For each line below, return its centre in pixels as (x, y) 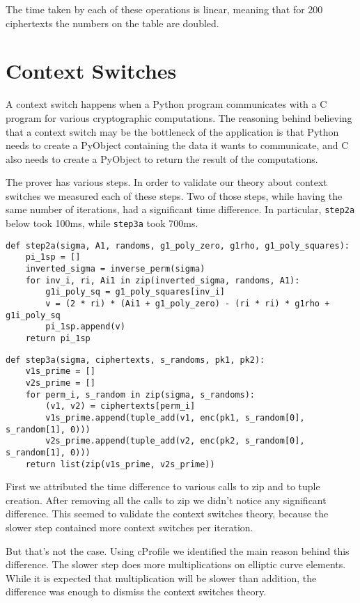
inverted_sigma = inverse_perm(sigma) (115, 269)
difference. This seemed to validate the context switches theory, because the (167, 514)
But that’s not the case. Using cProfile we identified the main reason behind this (178, 550)
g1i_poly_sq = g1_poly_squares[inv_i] (135, 292)
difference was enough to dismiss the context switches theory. (136, 592)
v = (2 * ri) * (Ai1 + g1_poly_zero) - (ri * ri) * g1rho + (188, 304)
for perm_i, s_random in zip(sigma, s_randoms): (140, 394)
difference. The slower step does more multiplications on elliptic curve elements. (176, 564)
